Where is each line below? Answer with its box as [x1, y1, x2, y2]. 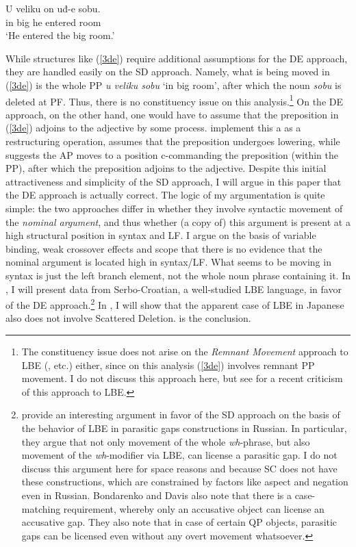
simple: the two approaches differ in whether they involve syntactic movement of [5, 201, 343, 215]
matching [21, 501, 61, 516]
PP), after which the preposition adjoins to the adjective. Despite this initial [5, 161, 327, 175]
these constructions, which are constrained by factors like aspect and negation [21, 474, 348, 489]
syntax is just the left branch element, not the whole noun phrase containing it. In [5, 268, 351, 282]
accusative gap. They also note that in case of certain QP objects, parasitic [21, 515, 338, 529]
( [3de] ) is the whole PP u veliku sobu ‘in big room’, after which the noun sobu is [5, 77, 342, 92]
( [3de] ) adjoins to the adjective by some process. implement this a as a [5, 120, 301, 135]
